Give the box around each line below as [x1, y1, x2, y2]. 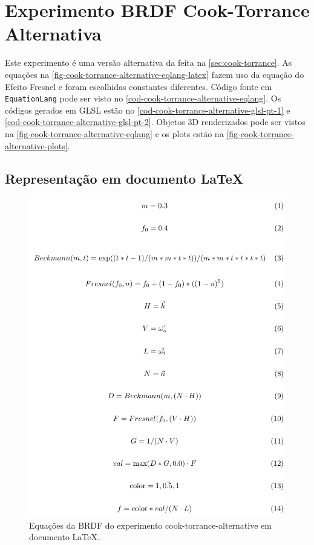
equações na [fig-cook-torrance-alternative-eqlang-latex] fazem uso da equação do [5, 68, 304, 80]
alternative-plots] [5, 139, 68, 152]
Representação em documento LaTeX [5, 169, 244, 187]
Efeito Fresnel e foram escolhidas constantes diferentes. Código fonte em [5, 80, 272, 92]
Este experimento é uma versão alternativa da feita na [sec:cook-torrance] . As [5, 56, 292, 69]
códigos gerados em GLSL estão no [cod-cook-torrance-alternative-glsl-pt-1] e [5, 103, 290, 116]
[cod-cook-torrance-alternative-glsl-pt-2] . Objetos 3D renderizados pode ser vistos [5, 115, 306, 128]
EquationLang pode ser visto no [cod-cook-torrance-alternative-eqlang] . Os [5, 92, 281, 105]
